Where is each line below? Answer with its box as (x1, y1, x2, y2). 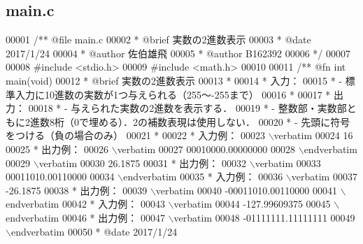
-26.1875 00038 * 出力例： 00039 (6, 182, 148, 197)
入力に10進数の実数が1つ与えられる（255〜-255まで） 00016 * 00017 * (15, 87, 331, 101)
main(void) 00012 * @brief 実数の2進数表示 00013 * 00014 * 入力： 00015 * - (6, 73, 343, 87)
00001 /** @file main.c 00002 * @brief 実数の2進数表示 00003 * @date (6, 32, 311, 47)
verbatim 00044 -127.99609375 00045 (173, 196, 331, 211)
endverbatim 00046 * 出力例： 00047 (6, 210, 165, 224)
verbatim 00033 (255, 155, 321, 170)
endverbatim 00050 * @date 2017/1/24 (10, 224, 178, 238)
